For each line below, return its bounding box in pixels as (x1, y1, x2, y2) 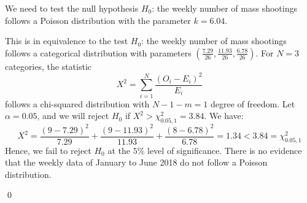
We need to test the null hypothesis (5, 2, 139, 14)
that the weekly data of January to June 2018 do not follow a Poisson (5, 156, 268, 169)
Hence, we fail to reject (5, 144, 91, 156)
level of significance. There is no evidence (147, 144, 302, 156)
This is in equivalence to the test (5, 34, 128, 47)
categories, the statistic (5, 59, 92, 72)
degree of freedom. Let (211, 97, 295, 110)
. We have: (204, 109, 244, 122)
